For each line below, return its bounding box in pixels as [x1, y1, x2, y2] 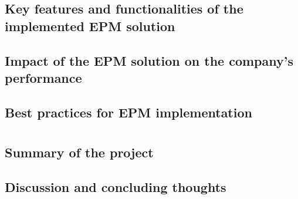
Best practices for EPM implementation [5, 103, 252, 121]
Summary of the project [5, 143, 154, 161]
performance [5, 68, 82, 86]
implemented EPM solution [5, 16, 175, 35]
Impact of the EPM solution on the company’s [5, 51, 293, 69]
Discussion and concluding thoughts [5, 178, 226, 196]
